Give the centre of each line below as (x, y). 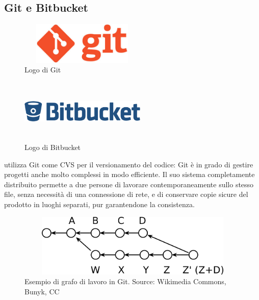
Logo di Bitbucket (53, 147)
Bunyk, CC (42, 292)
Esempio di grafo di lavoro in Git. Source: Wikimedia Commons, (125, 281)
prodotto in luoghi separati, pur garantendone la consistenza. (99, 204)
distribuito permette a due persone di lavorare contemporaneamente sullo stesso (129, 184)
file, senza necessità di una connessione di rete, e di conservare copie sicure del (126, 194)
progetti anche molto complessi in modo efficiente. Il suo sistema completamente (129, 174)
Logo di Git (43, 70)
